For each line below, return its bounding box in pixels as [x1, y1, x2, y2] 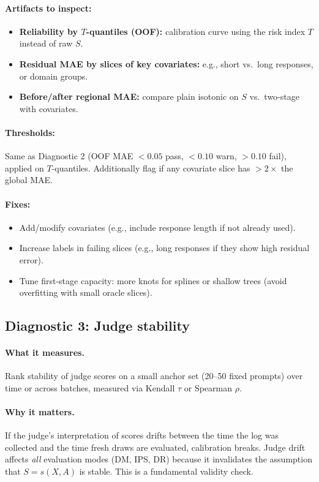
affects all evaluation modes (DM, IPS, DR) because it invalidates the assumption [5, 453, 312, 465]
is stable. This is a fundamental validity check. [79, 465, 253, 478]
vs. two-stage [249, 90, 299, 103]
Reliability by [19, 24, 78, 37]
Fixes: [5, 197, 31, 210]
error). [19, 253, 43, 266]
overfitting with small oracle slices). [19, 286, 152, 299]
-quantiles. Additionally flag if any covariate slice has [51, 161, 250, 174]
